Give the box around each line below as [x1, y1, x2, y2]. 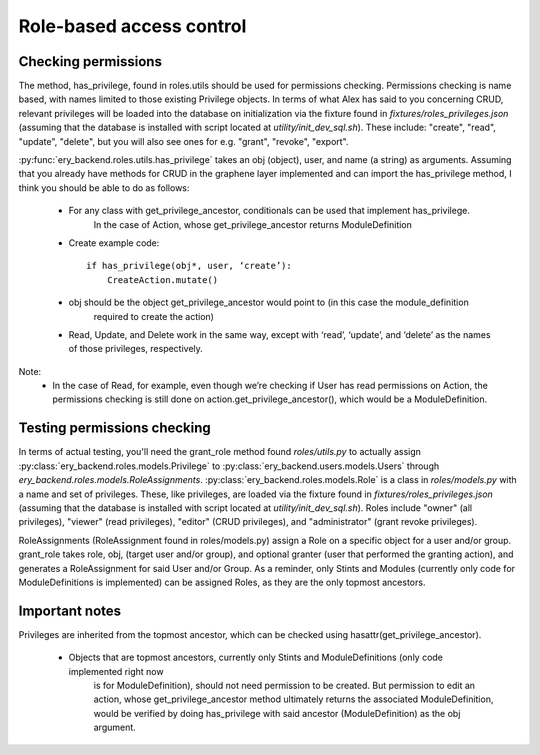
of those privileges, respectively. [68, 343, 204, 355]
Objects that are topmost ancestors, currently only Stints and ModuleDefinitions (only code [68, 651, 444, 664]
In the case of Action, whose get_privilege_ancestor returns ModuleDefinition [93, 218, 412, 230]
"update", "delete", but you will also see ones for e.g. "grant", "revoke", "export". [18, 135, 349, 147]
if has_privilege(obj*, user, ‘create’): [86, 260, 292, 272]
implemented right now [68, 665, 164, 677]
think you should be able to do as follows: [18, 181, 190, 194]
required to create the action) [93, 310, 215, 322]
